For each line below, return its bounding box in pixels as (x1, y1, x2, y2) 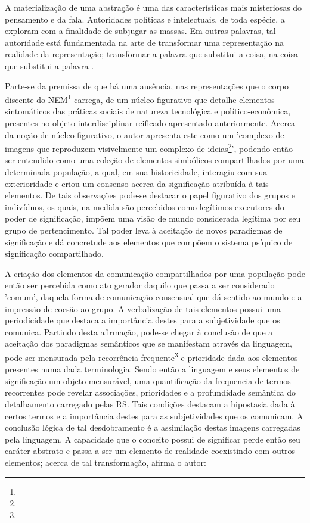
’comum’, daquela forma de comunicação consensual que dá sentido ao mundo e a (5, 290, 302, 303)
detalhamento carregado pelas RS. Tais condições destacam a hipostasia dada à (5, 397, 295, 410)
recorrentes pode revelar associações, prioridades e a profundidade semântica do (5, 386, 296, 399)
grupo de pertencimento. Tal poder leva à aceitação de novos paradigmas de (5, 224, 283, 236)
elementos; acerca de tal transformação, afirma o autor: (5, 456, 206, 468)
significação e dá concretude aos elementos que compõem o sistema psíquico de (5, 235, 293, 248)
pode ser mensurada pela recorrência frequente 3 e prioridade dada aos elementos (5, 349, 298, 363)
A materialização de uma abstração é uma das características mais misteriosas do (5, 1, 302, 13)
